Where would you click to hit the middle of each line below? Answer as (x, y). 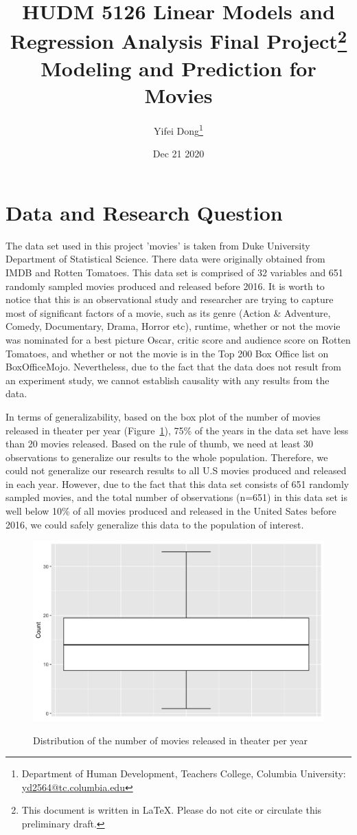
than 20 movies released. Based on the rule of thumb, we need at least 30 (160, 444)
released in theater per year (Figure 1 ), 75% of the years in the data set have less (177, 430)
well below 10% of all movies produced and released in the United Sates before (171, 511)
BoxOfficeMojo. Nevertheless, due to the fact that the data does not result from (174, 367)
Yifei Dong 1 (178, 130)
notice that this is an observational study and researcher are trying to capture (170, 299)
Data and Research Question (144, 212)
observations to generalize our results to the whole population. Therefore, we (167, 457)
